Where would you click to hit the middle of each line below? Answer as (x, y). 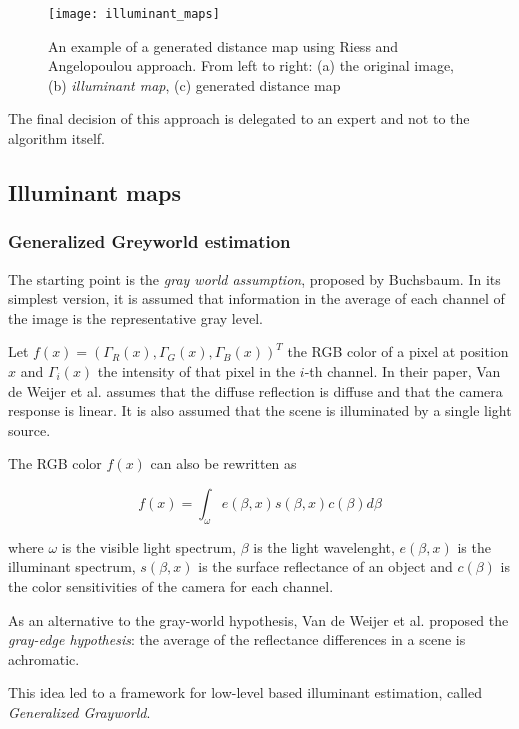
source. (29, 429)
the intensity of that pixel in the (196, 371)
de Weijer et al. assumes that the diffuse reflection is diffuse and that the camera (255, 390)
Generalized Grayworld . (79, 711)
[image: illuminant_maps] (134, 14)
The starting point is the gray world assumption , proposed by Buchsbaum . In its (254, 278)
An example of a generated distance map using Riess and (223, 45)
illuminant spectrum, (72, 566)
